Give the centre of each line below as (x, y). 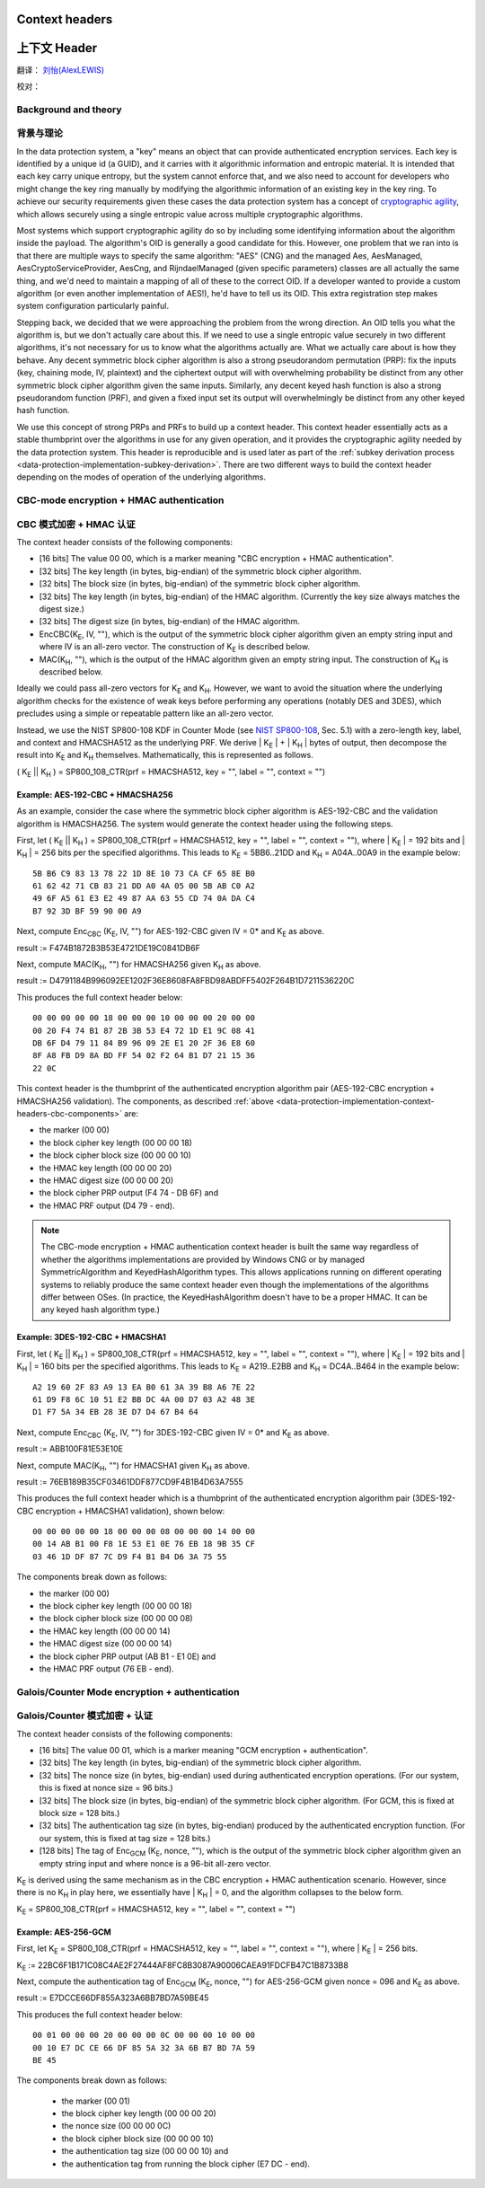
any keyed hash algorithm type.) (101, 1310)
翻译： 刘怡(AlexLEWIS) (61, 70)
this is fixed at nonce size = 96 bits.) (106, 1788)
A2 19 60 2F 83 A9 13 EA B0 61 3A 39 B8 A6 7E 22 (144, 1387)
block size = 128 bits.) (79, 1813)
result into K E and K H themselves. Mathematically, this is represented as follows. (165, 756)
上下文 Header (57, 48)
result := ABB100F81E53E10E (70, 1449)
